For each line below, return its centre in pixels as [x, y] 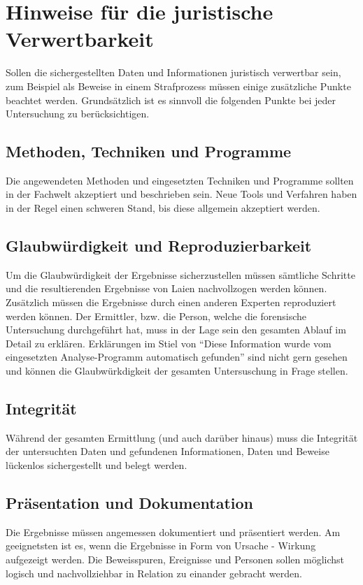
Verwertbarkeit [80, 39]
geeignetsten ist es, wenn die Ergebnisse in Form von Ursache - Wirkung [161, 546]
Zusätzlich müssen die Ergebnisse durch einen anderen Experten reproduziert [171, 302]
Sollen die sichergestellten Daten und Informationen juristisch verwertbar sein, [173, 72]
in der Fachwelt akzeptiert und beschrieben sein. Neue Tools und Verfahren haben [181, 194]
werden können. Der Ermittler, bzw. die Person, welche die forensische [156, 316]
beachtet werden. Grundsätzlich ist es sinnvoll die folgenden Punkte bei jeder [171, 100]
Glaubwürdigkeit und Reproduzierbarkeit [159, 246]
